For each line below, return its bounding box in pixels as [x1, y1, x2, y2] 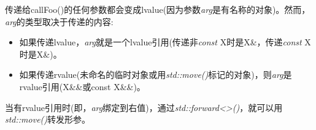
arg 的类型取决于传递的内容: [5, 15, 114, 28]
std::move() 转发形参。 [5, 113, 91, 126]
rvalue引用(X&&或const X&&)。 [19, 80, 145, 93]
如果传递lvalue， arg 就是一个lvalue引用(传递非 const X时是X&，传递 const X [19, 36, 311, 48]
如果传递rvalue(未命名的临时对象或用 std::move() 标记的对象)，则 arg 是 [19, 68, 292, 81]
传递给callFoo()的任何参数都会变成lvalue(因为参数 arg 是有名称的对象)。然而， [5, 3, 310, 15]
